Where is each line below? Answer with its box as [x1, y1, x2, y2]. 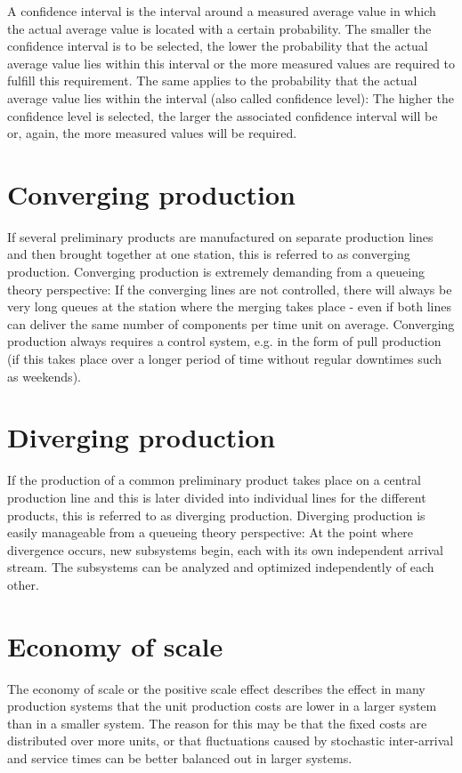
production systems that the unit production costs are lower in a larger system [7, 697, 437, 715]
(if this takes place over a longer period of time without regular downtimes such [7, 350, 442, 368]
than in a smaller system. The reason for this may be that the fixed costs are [7, 713, 427, 732]
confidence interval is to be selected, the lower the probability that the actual [7, 36, 428, 55]
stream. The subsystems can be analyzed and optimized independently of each [7, 558, 434, 576]
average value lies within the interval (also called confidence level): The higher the [7, 88, 454, 107]
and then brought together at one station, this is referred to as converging [7, 245, 410, 263]
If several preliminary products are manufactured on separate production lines [7, 227, 434, 246]
